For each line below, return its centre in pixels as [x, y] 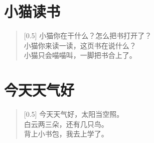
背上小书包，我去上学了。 [66, 134]
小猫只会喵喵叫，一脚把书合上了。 [80, 55]
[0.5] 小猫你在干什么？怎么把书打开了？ [88, 35]
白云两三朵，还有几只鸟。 [66, 124]
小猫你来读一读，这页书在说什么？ [80, 45]
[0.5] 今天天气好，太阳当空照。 [74, 114]
